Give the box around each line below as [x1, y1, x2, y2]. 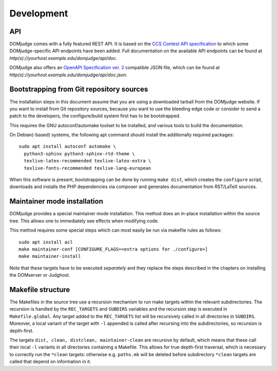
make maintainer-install [18, 254, 81, 259]
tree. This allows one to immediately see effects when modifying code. [9, 218, 159, 224]
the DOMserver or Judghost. [9, 272, 70, 278]
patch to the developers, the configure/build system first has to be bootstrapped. [9, 113, 181, 119]
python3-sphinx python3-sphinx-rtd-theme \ [24, 151, 135, 156]
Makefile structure [9, 285, 70, 294]
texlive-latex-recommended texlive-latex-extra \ [24, 158, 151, 164]
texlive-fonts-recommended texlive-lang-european [24, 165, 151, 171]
